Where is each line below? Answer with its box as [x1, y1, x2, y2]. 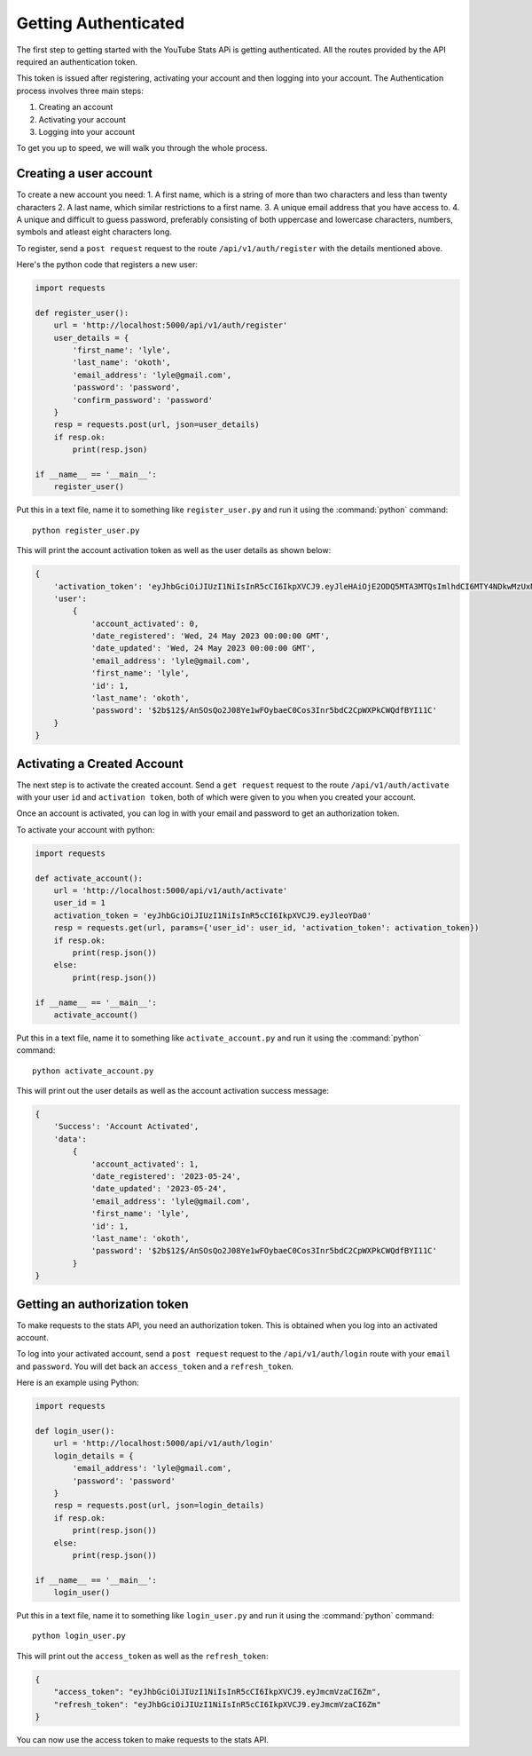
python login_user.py [32, 1631, 126, 1641]
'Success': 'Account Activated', [53, 1121, 199, 1132]
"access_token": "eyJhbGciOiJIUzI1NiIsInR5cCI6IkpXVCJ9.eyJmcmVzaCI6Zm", [53, 1687, 381, 1697]
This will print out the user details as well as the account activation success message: [16, 1086, 330, 1096]
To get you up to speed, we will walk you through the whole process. [16, 143, 268, 154]
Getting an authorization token [16, 1296, 190, 1311]
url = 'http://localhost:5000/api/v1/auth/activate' [53, 886, 288, 896]
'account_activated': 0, [90, 618, 199, 629]
